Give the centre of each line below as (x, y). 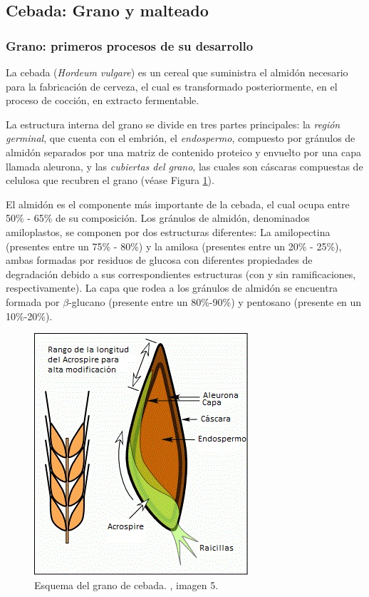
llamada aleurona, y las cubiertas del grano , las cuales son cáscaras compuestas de (184, 166)
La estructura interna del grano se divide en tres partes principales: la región (173, 124)
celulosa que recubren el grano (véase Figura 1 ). (110, 180)
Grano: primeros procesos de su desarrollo (130, 45)
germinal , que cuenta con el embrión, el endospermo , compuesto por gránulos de (181, 138)
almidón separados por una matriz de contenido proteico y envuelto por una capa (183, 152)
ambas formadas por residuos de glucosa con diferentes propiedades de (159, 260)
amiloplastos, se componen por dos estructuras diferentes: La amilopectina (168, 231)
